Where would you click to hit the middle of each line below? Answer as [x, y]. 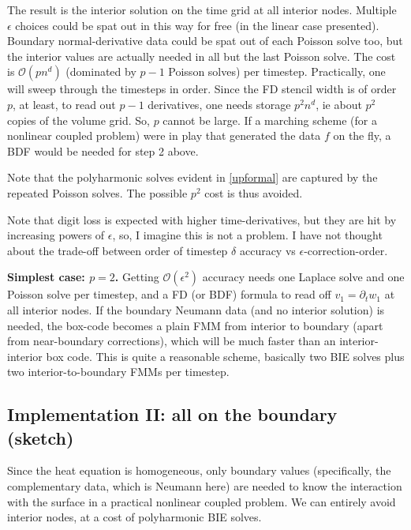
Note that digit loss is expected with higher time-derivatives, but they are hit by [202, 219]
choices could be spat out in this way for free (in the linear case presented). [197, 25]
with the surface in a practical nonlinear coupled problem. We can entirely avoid [202, 501]
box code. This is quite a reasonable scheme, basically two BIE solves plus [225, 356]
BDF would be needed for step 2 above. [103, 150]
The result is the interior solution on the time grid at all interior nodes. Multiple [202, 9]
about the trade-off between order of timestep [118, 250]
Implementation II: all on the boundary [172, 414]
